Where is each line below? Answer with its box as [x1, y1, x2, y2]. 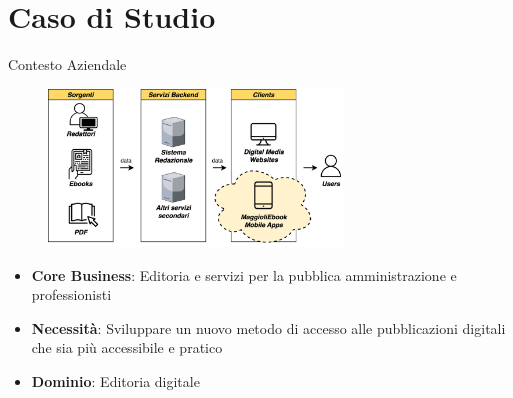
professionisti [31, 284, 112, 305]
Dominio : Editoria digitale [31, 370, 200, 391]
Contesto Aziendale [8, 54, 127, 75]
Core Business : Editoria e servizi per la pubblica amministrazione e [31, 264, 457, 285]
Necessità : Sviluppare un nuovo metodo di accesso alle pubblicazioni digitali [31, 317, 506, 338]
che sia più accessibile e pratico [31, 337, 223, 358]
